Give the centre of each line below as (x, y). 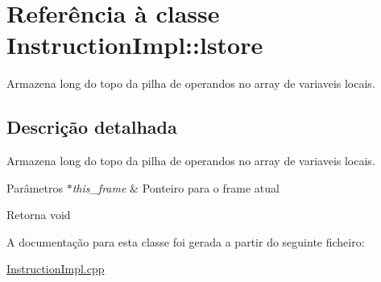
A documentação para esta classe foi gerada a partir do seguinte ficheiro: (186, 241)
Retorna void (39, 215)
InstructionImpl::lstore (135, 45)
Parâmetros (35, 187)
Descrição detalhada (92, 127)
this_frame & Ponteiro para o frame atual (176, 187)
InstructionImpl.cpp (56, 269)
